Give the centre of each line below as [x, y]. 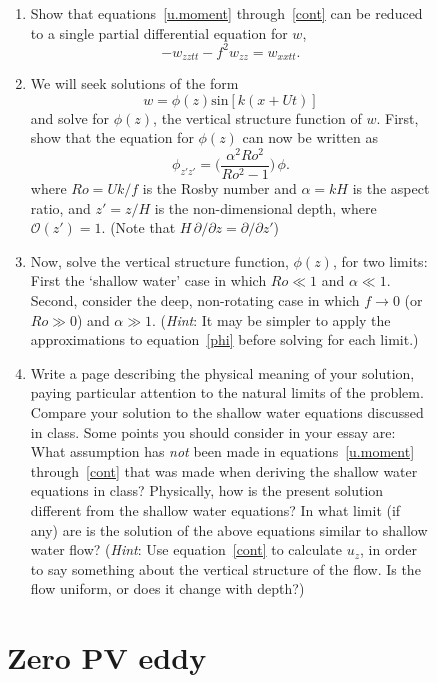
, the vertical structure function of [257, 117]
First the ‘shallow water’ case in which [148, 280]
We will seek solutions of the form [134, 83]
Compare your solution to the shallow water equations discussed [227, 412]
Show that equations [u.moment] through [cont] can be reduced [226, 13]
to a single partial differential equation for [159, 32]
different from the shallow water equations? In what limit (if [215, 509]
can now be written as [310, 137]
